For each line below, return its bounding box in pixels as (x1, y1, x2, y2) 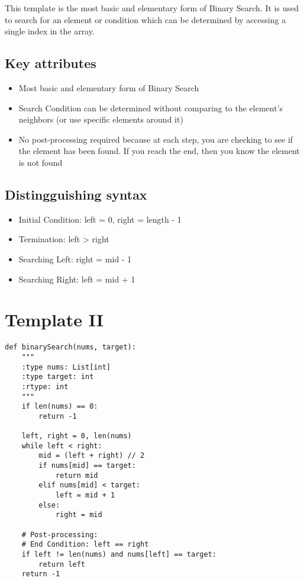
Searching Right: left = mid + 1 (18, 272, 135, 285)
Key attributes (5, 54, 96, 72)
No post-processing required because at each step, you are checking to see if (18, 133, 293, 145)
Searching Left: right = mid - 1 (18, 252, 132, 265)
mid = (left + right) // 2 (38, 451, 145, 460)
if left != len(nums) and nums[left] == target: (21, 550, 216, 559)
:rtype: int (21, 382, 69, 391)
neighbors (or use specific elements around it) (18, 113, 183, 126)
